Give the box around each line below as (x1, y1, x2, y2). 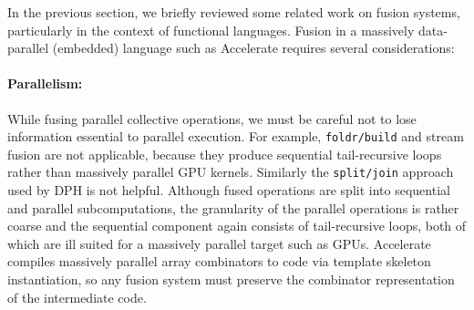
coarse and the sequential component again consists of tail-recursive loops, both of (7, 216, 467, 235)
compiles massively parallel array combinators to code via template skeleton (7, 252, 431, 271)
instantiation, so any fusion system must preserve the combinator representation (7, 270, 455, 289)
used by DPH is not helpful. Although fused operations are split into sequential (7, 181, 450, 200)
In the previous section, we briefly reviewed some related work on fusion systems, (7, 3, 460, 21)
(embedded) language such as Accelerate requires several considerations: (52, 38, 455, 57)
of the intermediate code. (7, 287, 147, 306)
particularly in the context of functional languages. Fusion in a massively (7, 20, 415, 39)
